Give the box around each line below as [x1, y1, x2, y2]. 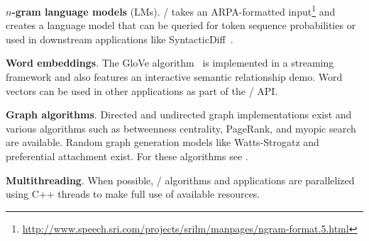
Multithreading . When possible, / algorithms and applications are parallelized [6, 172, 355, 187]
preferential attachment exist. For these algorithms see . [6, 149, 248, 163]
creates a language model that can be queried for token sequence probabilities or [6, 18, 356, 33]
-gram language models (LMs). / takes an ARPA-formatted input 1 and [11, 2, 336, 18]
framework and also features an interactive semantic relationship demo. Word [6, 69, 343, 84]
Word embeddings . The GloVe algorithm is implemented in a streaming [6, 55, 334, 70]
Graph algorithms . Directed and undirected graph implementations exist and [6, 107, 352, 122]
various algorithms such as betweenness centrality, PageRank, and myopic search [6, 120, 356, 135]
